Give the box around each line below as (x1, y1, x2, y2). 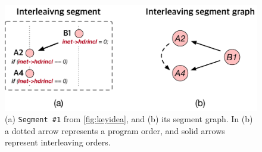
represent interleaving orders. (5, 136, 111, 148)
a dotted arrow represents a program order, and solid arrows (5, 124, 225, 137)
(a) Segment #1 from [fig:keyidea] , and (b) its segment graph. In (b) (5, 113, 253, 125)
